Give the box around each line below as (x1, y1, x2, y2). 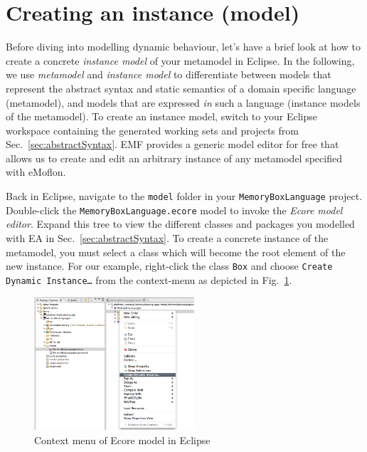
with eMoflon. (6, 164, 66, 179)
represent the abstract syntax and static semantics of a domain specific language (6, 80, 356, 95)
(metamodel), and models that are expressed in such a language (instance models (6, 95, 361, 110)
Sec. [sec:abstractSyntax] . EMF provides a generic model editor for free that (6, 137, 339, 152)
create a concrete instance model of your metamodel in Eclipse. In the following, (6, 53, 355, 68)
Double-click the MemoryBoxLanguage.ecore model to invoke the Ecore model (6, 202, 343, 217)
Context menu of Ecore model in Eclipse (34, 432, 211, 447)
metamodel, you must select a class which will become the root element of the (6, 244, 346, 259)
